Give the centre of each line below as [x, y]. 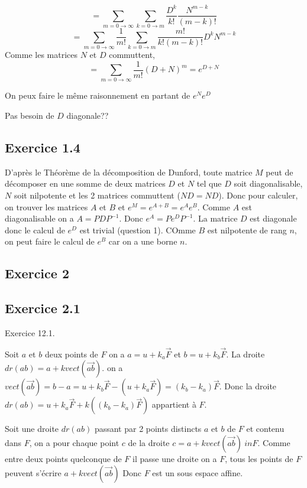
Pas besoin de [30, 116]
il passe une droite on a [175, 459]
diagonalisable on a [39, 218]
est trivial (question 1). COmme [138, 230]
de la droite [149, 443]
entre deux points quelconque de [63, 459]
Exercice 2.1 [43, 308]
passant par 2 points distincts [148, 429]
